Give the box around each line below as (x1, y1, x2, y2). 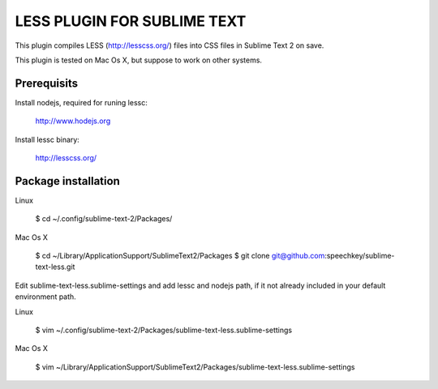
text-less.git (35, 262, 75, 271)
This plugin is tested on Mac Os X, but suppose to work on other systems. (15, 55, 263, 65)
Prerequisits (15, 76, 79, 90)
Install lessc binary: (15, 135, 80, 144)
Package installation (15, 174, 121, 188)
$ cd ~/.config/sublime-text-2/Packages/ (35, 214, 173, 224)
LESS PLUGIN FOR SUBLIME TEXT (15, 12, 247, 30)
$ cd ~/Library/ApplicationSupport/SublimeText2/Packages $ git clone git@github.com (35, 251, 325, 261)
